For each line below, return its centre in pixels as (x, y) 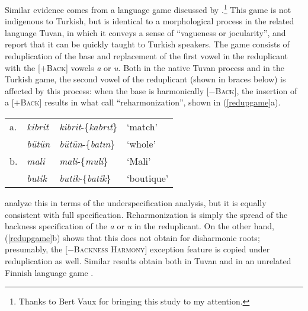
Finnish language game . (49, 272)
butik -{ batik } (85, 178)
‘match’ (142, 126)
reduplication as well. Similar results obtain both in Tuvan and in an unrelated (148, 260)
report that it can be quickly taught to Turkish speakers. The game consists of (147, 44)
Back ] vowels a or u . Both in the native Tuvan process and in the (166, 67)
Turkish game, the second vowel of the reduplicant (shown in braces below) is (145, 79)
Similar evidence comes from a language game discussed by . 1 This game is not (148, 9)
